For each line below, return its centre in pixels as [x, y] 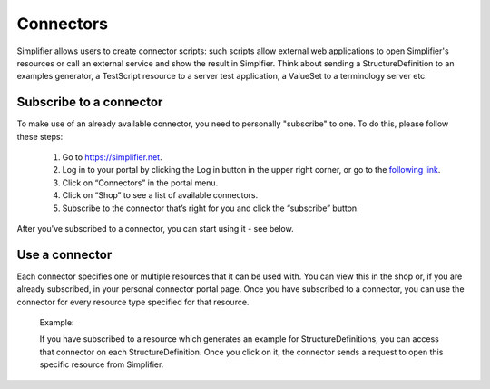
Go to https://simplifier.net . [112, 157]
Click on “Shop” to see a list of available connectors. [160, 195]
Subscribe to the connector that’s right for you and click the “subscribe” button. [211, 208]
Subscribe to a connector [90, 102]
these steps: [40, 136]
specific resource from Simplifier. [102, 364]
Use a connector [64, 254]
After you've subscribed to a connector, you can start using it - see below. [155, 228]
